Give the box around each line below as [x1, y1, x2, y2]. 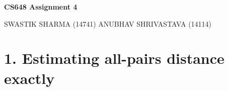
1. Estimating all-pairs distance [4, 48, 224, 68]
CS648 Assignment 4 [4, 2, 78, 12]
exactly [4, 67, 55, 88]
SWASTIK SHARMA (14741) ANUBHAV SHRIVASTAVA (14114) [4, 18, 212, 29]
